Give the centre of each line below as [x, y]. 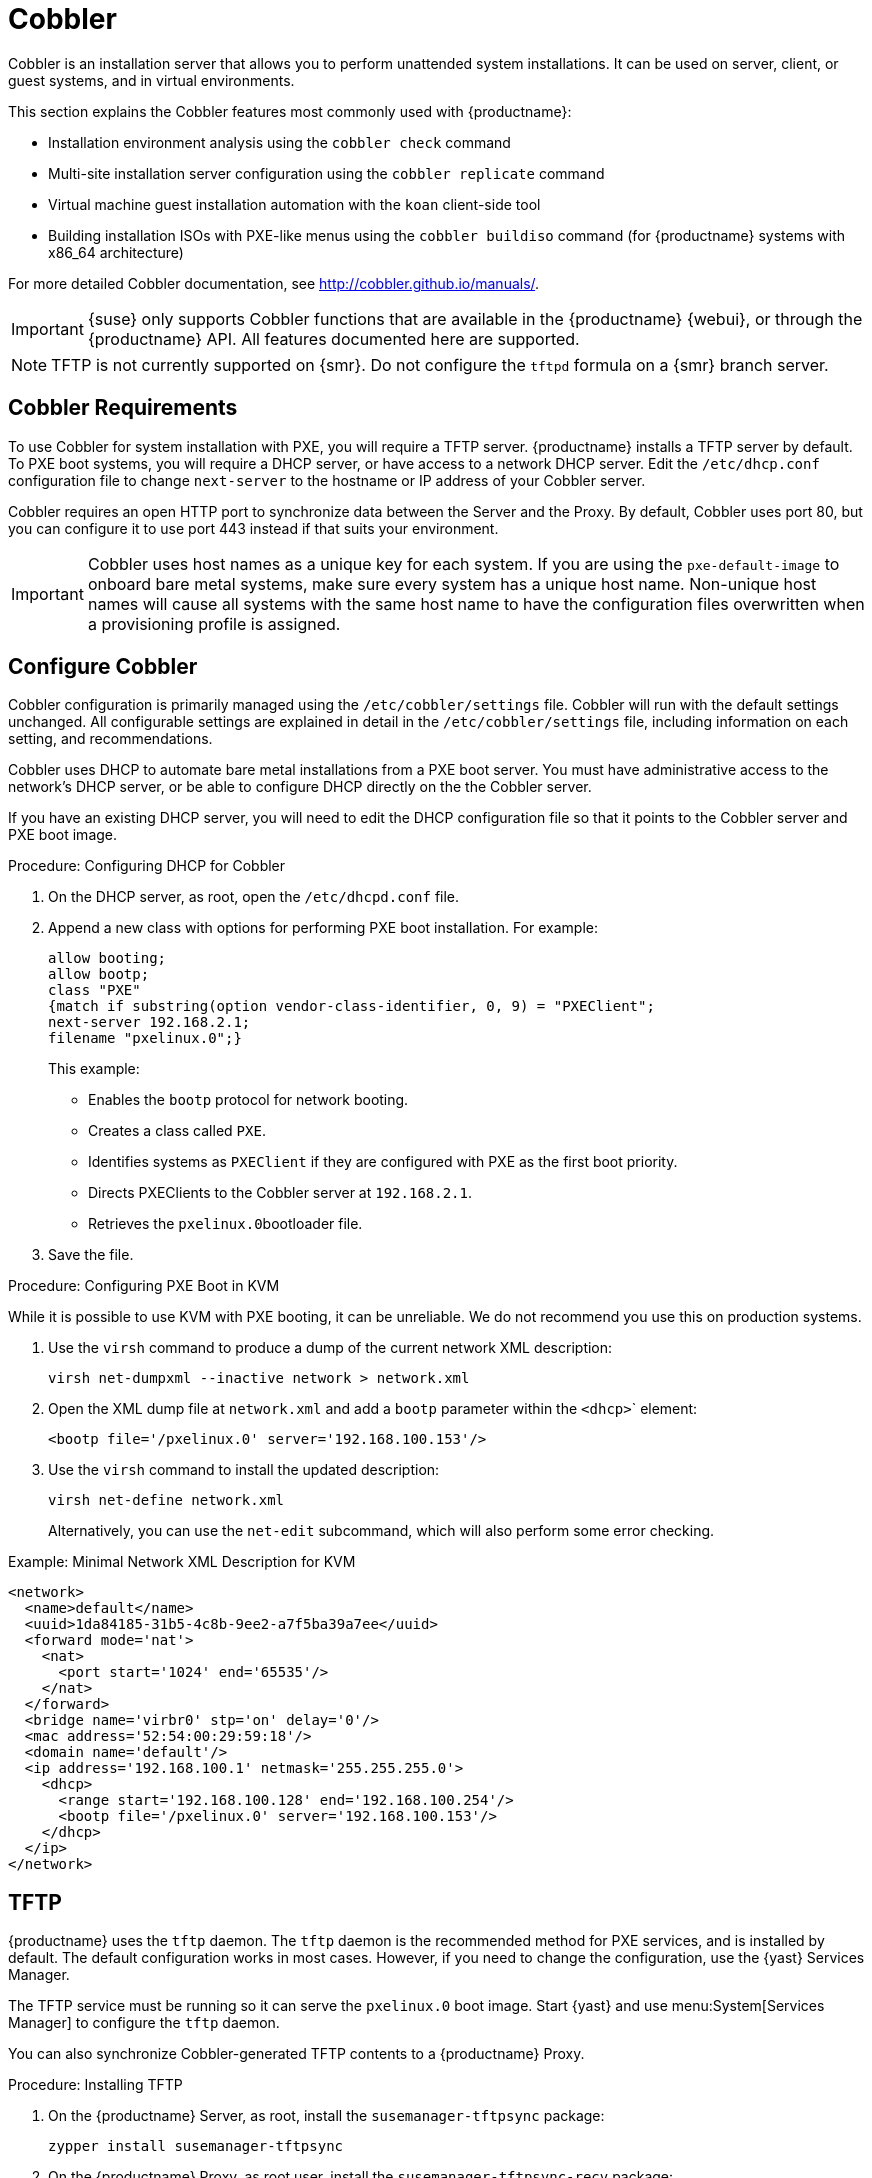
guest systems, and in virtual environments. [151, 80]
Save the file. [91, 1255]
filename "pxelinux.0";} [145, 1038]
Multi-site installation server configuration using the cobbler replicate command [326, 173]
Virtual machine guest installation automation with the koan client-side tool [294, 204]
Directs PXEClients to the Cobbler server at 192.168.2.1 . [280, 1193]
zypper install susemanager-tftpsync [196, 2146]
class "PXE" [94, 990]
